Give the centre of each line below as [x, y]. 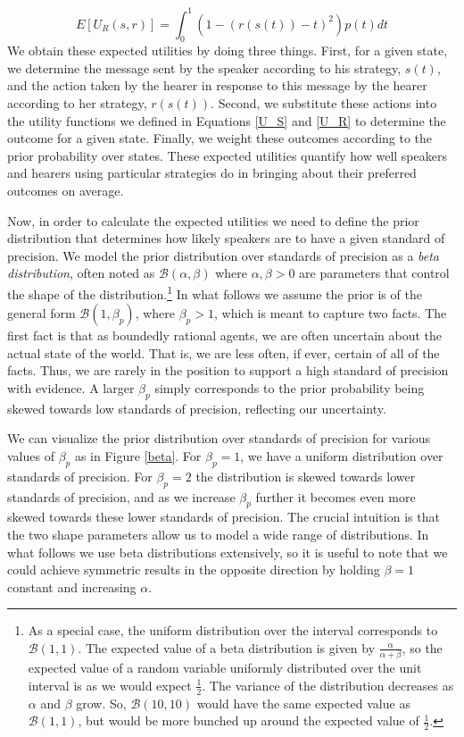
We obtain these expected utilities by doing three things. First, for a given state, [228, 50]
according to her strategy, [77, 103]
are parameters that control [374, 273]
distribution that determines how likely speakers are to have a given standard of [226, 238]
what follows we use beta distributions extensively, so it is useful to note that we [228, 552]
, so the [422, 647]
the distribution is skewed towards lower [306, 476]
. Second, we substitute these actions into [324, 103]
